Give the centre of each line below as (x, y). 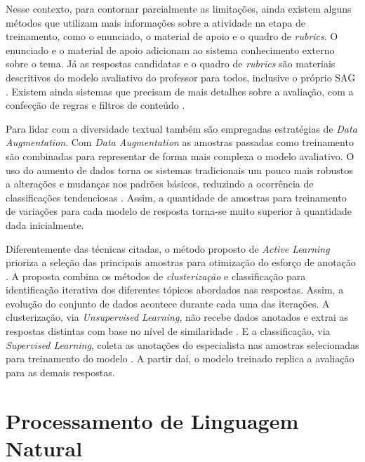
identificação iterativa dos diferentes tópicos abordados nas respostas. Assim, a (175, 290)
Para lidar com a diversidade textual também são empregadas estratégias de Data (181, 128)
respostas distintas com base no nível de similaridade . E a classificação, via (168, 331)
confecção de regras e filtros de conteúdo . (95, 105)
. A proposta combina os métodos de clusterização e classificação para (156, 276)
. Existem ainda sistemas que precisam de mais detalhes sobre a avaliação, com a (180, 91)
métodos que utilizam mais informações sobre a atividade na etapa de (155, 22)
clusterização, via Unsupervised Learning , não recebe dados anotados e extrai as (177, 317)
